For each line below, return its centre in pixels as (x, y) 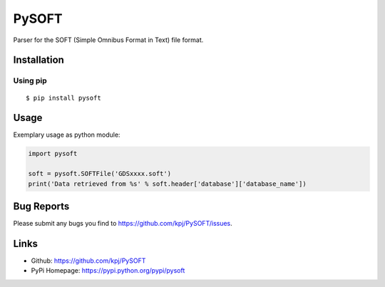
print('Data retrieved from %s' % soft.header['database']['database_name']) (167, 184)
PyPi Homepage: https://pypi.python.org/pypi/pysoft (108, 271)
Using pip (30, 80)
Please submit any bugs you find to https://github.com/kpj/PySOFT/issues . (123, 224)
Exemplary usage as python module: (67, 135)
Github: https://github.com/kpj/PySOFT (88, 261)
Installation (38, 60)
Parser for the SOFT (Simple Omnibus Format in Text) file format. (108, 40)
